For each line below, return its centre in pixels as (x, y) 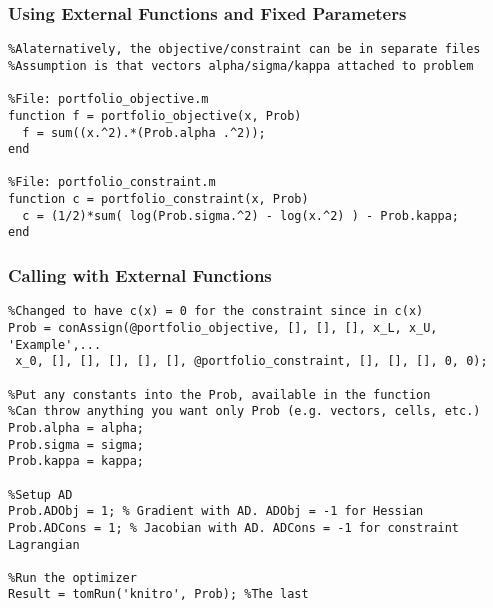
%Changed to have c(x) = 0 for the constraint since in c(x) (216, 311)
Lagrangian (44, 544)
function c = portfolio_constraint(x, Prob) (158, 199)
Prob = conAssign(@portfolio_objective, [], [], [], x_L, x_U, (223, 327)
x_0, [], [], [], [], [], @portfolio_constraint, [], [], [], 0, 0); (251, 361)
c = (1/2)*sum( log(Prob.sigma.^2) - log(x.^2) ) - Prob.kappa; (241, 215)
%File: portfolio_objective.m (108, 99)
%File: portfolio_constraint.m (112, 182)
